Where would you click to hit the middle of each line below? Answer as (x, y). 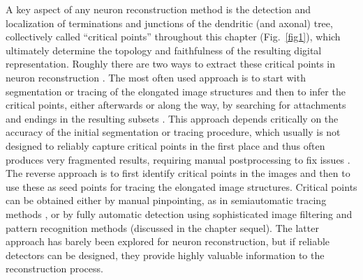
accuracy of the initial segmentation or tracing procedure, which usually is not (173, 132)
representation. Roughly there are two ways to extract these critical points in (171, 64)
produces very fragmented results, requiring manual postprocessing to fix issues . (178, 159)
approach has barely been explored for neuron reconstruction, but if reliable (168, 241)
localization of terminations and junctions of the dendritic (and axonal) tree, (169, 23)
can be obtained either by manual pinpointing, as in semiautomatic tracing (166, 200)
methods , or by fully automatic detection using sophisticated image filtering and (179, 213)
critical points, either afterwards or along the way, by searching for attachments (176, 105)
